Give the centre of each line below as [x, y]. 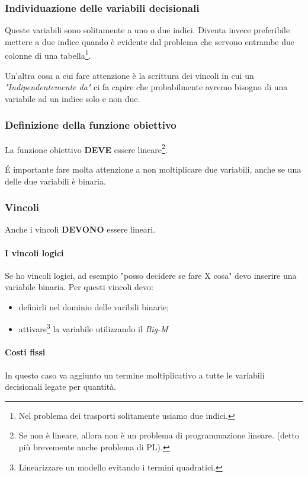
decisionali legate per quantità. [60, 387]
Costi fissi [25, 352]
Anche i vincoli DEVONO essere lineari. [80, 229]
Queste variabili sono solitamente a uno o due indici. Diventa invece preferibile [147, 30]
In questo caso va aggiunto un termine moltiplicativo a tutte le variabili [135, 375]
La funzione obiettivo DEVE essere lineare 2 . [86, 148]
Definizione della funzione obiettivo [91, 125]
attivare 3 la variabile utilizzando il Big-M [93, 328]
